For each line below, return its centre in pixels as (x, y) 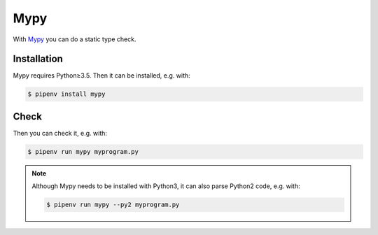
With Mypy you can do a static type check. (75, 39)
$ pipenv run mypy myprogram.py (83, 151)
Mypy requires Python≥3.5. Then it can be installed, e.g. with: (101, 76)
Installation (38, 59)
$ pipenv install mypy (66, 94)
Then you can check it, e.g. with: (60, 133)
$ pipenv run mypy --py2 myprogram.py (113, 205)
